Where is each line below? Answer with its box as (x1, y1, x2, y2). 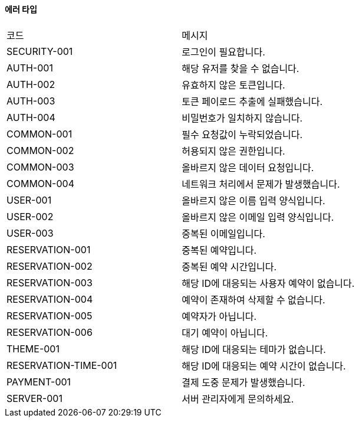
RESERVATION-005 (6, 309, 93, 322)
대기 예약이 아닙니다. (182, 326, 268, 339)
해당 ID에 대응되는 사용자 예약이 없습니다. (182, 277, 355, 289)
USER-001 (6, 194, 52, 206)
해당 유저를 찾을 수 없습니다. (182, 62, 299, 74)
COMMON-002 (6, 144, 74, 156)
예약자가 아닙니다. (182, 310, 257, 322)
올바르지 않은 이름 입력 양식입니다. (182, 194, 325, 207)
